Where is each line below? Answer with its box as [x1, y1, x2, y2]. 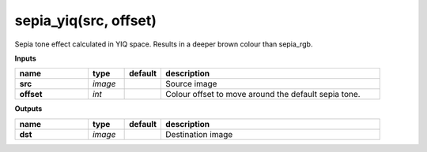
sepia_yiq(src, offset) [14, 12, 157, 29]
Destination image [165, 128, 233, 139]
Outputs [14, 104, 43, 113]
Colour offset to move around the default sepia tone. [165, 89, 361, 100]
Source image [165, 79, 217, 90]
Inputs [14, 54, 37, 63]
